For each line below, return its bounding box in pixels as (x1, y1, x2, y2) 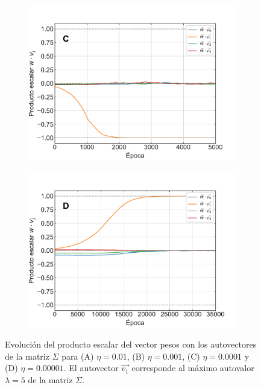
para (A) (61, 349, 94, 362)
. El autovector (63, 361, 119, 374)
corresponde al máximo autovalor (131, 361, 254, 374)
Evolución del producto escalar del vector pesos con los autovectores (5, 338, 257, 351)
